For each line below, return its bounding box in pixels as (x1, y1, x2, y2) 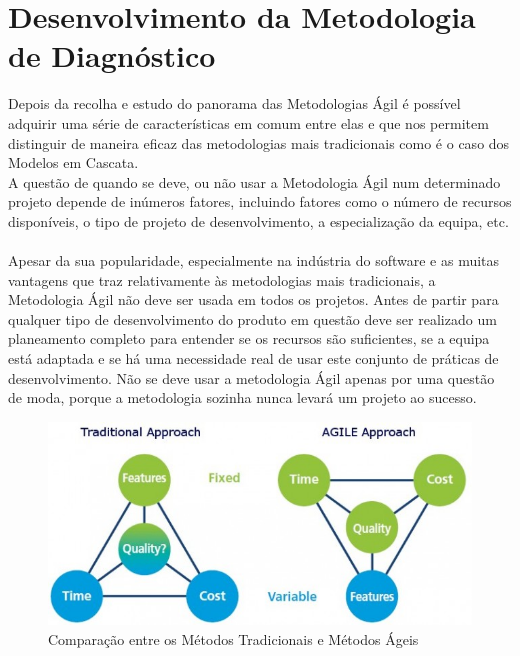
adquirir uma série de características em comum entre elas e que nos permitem (8, 112, 489, 133)
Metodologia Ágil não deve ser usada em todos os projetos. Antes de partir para (8, 289, 499, 310)
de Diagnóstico (8, 35, 216, 76)
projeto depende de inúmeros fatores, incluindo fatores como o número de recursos (8, 191, 512, 212)
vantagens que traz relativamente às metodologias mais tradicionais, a (8, 269, 436, 290)
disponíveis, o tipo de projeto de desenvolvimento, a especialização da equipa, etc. (8, 210, 509, 231)
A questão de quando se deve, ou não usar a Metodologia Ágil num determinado (8, 171, 501, 192)
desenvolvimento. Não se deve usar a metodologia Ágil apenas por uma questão (8, 367, 495, 388)
